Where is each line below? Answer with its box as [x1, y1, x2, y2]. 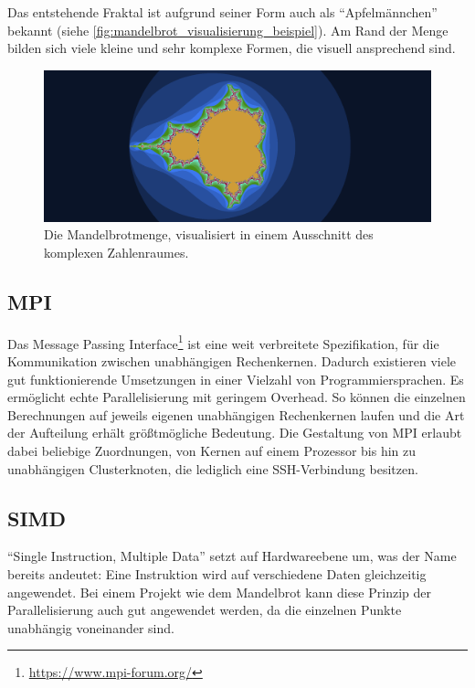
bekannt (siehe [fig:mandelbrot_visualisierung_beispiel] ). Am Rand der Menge [7, 20, 449, 39]
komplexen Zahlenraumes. [44, 243, 189, 261]
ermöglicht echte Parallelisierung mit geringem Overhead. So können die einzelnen [7, 387, 466, 407]
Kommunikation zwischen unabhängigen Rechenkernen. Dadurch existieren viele [7, 352, 457, 371]
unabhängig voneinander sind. [7, 618, 174, 637]
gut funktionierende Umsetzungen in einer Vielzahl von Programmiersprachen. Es [7, 369, 464, 388]
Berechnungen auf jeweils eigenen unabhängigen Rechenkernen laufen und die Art [7, 405, 465, 424]
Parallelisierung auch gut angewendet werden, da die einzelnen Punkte [7, 600, 402, 619]
